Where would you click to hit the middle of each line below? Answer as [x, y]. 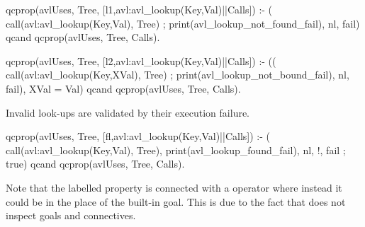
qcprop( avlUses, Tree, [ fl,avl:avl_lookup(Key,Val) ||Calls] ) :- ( [138, 136]
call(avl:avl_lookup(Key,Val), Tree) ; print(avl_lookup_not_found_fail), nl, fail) [183, 23]
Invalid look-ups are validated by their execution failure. [128, 112]
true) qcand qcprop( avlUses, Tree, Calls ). [95, 164]
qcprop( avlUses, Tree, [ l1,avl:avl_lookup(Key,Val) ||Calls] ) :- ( [139, 9]
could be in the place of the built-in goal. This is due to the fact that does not [176, 201]
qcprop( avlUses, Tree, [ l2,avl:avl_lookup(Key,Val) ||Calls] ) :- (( [141, 60]
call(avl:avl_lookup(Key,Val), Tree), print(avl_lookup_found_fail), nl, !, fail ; [176, 150]
